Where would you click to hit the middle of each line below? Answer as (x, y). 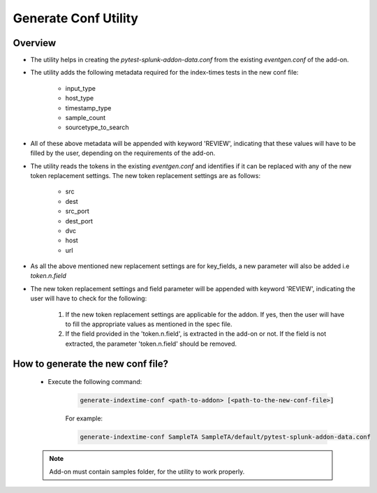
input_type (80, 88)
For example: (84, 418)
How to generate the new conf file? (91, 363)
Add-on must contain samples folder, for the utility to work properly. (147, 471)
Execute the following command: (95, 382)
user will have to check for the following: (89, 299)
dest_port (79, 221)
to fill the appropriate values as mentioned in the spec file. (149, 324)
